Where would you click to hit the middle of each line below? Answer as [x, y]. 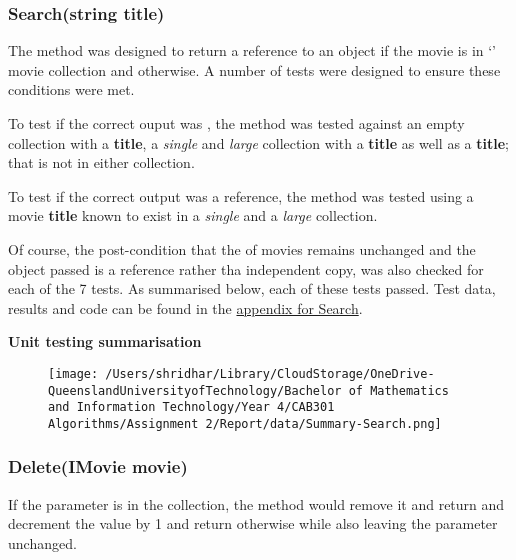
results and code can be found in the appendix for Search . [185, 307]
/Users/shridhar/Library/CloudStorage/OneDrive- [270, 373]
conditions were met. [71, 89]
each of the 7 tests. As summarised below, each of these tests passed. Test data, [252, 288]
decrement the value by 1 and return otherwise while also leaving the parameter [253, 523]
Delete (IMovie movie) [98, 466]
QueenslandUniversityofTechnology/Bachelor [195, 390]
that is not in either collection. [101, 162]
